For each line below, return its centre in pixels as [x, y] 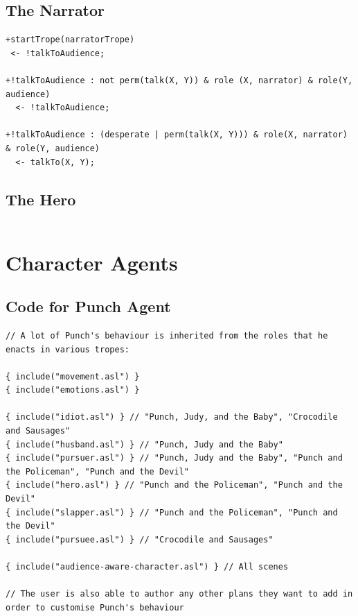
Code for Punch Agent [88, 306]
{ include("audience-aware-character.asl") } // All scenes [147, 567]
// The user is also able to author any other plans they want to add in [179, 594]
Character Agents [92, 262]
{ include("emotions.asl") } [73, 390]
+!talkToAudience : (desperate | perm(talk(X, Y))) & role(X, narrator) [177, 135]
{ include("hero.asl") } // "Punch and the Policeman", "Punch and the [174, 485]
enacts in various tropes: [68, 349]
